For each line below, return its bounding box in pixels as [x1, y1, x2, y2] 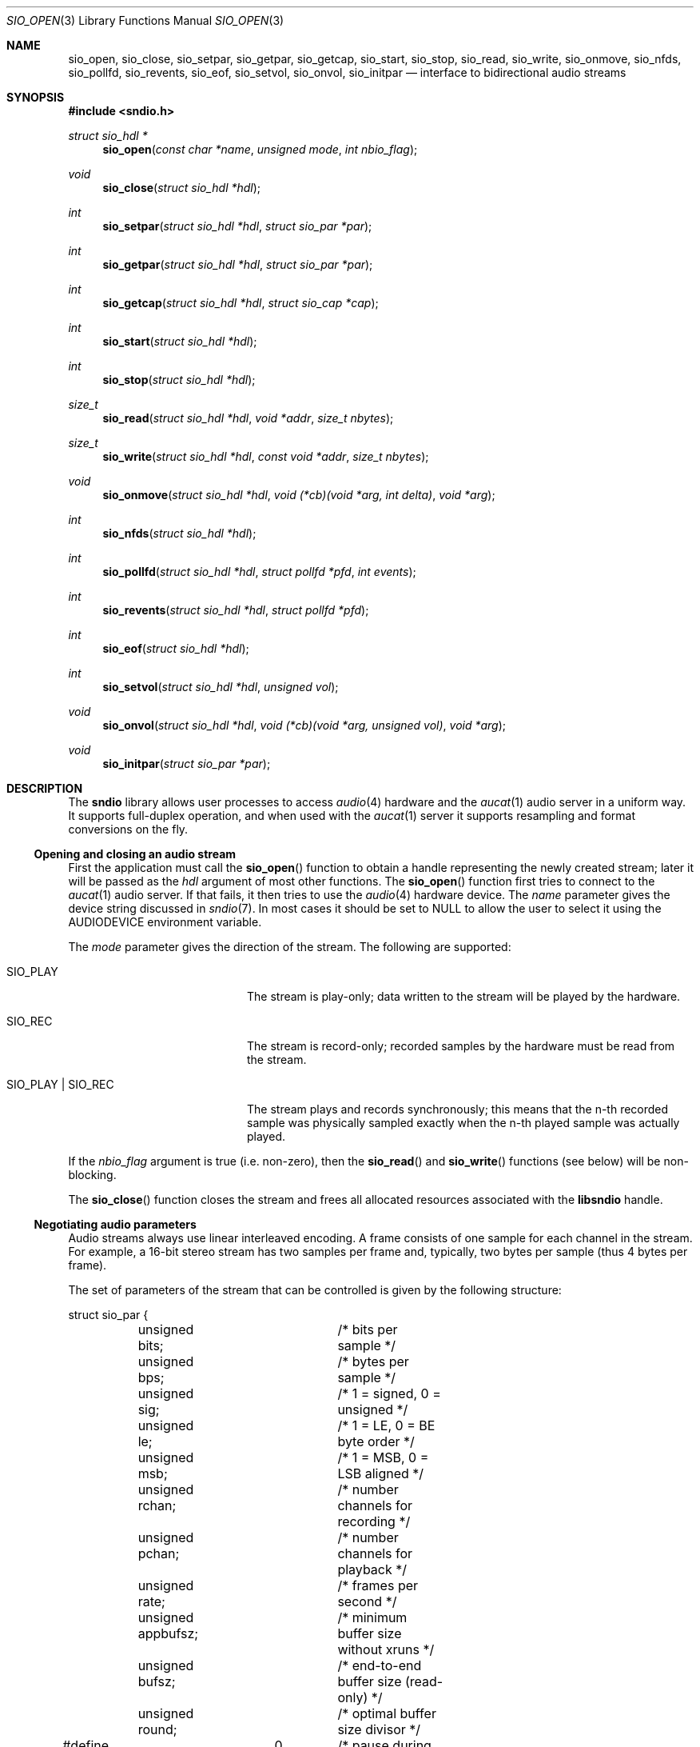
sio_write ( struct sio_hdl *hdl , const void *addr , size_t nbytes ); [102, 450, 429, 463]
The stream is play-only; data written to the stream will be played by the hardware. [247, 989, 681, 1003]
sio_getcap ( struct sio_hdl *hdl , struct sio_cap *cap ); [102, 296, 379, 310]
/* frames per [337, 1577, 419, 1593]
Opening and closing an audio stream [34, 847, 237, 861]
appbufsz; [137, 1625, 199, 1641]
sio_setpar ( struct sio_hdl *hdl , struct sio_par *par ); [102, 219, 372, 233]
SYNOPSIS [6, 90, 65, 104]
